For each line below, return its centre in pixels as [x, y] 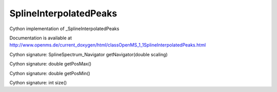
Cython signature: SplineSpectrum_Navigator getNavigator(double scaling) [88, 54]
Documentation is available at [41, 38]
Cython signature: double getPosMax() [51, 64]
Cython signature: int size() [38, 82]
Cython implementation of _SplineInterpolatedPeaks [64, 29]
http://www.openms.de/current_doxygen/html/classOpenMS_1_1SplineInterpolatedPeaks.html [108, 45]
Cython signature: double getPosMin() [50, 73]
